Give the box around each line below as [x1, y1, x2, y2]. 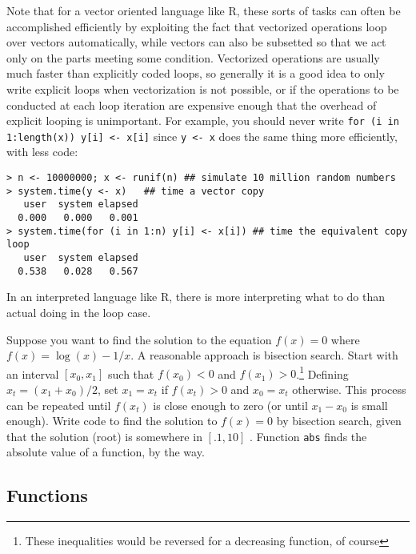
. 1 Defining [296, 363, 349, 382]
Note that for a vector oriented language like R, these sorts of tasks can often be [6, 2, 401, 18]
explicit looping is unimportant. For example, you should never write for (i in [6, 112, 399, 129]
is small [350, 396, 388, 413]
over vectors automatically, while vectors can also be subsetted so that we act [6, 34, 386, 50]
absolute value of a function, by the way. [6, 444, 205, 460]
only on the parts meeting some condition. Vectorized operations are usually [6, 49, 380, 66]
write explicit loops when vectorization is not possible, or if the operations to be [6, 80, 399, 97]
